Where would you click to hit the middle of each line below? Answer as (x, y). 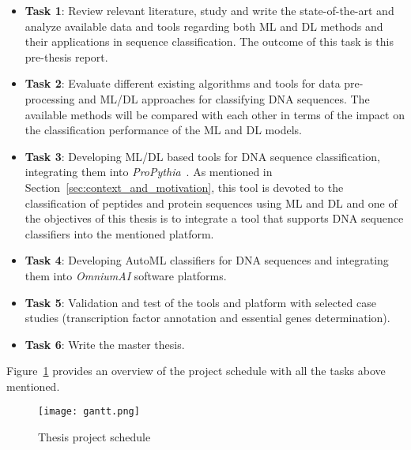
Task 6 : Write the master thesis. (105, 344)
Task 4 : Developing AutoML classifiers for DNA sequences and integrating (207, 260)
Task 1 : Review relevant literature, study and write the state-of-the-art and (209, 10)
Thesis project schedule (94, 437)
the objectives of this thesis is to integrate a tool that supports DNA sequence (214, 218)
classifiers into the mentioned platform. (119, 233)
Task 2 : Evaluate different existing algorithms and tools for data (183, 83)
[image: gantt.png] (89, 412)
